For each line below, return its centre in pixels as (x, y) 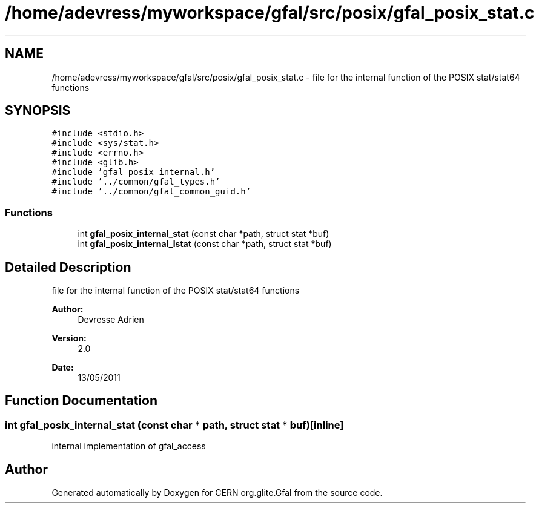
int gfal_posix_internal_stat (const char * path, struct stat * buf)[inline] (174, 425)
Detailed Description (68, 267)
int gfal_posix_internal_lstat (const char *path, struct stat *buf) (205, 244)
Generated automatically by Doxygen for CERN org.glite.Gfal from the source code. (217, 493)
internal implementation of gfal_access (129, 446)
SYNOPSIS (38, 111)
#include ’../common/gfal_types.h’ (136, 182)
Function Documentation (81, 401)
